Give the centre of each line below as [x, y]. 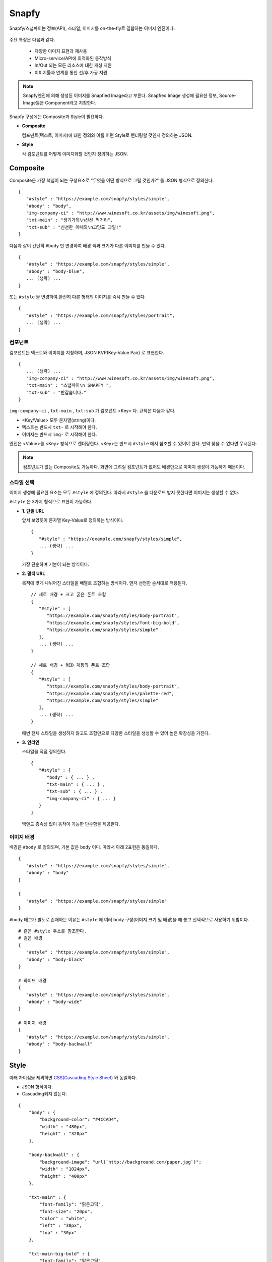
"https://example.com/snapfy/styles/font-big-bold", [113, 623]
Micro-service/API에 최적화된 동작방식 [73, 58]
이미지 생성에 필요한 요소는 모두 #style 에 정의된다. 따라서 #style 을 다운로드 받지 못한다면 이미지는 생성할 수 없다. [124, 492]
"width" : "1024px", [65, 1169]
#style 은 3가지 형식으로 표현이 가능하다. [51, 502]
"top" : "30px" [58, 1232]
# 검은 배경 [30, 938]
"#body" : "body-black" [55, 959]
